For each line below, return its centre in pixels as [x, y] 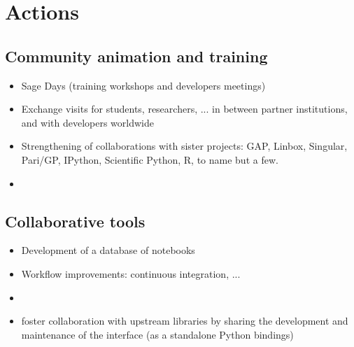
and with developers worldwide [87, 122]
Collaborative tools [75, 221]
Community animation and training [136, 56]
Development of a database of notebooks [108, 250]
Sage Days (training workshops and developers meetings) [143, 85]
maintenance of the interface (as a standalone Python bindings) [157, 334]
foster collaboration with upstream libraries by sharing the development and [185, 321]
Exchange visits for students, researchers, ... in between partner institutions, [184, 109]
